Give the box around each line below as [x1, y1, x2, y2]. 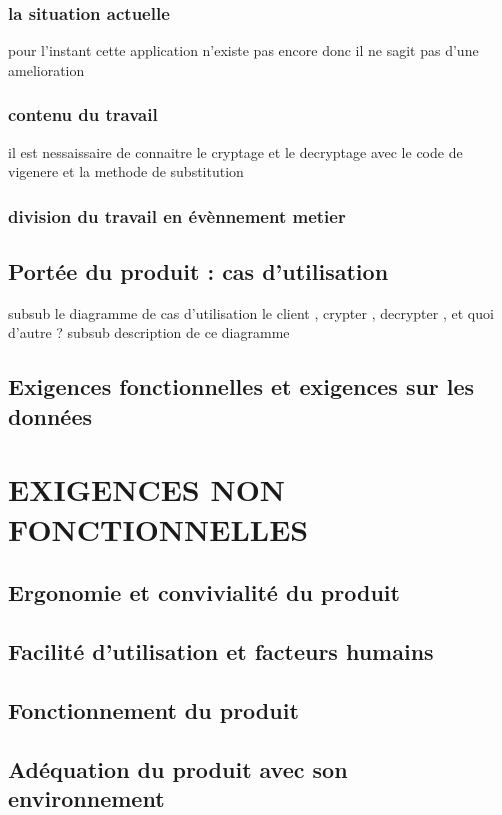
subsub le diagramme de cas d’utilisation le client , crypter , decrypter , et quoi [8, 302, 494, 323]
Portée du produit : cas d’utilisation [8, 256, 389, 287]
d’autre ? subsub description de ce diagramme [8, 322, 290, 343]
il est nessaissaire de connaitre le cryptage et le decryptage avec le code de [8, 141, 463, 162]
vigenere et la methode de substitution [8, 161, 244, 182]
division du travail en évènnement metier [8, 203, 346, 228]
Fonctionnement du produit [8, 694, 299, 725]
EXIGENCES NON [8, 469, 286, 510]
